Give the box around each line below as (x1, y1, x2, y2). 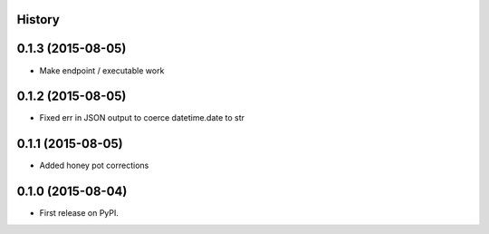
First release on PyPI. (39, 208, 120, 219)
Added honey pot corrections (39, 160, 149, 171)
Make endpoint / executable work (39, 64, 165, 76)
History (16, 12, 61, 27)
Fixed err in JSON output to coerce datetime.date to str (39, 112, 244, 123)
